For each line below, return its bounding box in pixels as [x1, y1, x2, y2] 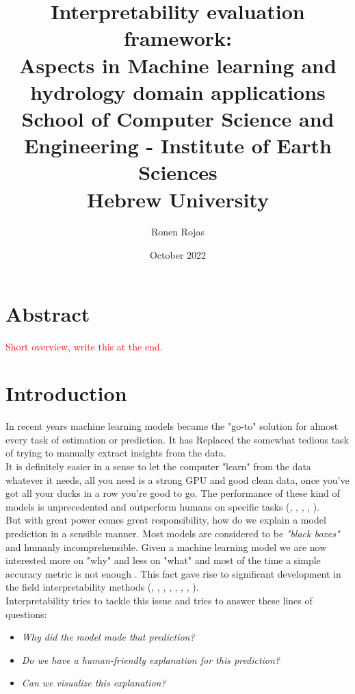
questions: [5, 606, 47, 621]
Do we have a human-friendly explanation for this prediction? [21, 652, 280, 667]
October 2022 [149, 248, 207, 262]
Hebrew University [87, 185, 269, 213]
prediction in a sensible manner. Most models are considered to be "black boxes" [5, 526, 340, 541]
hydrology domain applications [30, 77, 326, 105]
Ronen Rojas [150, 224, 205, 239]
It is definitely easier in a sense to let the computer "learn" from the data [5, 459, 311, 474]
